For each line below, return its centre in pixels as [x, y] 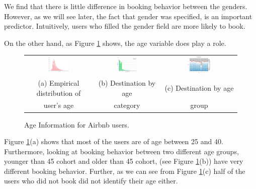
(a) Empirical [59, 82]
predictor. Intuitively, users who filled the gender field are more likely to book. [125, 26]
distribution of [59, 92]
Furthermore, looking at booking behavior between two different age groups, [121, 151]
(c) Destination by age [199, 87]
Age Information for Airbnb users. [77, 124]
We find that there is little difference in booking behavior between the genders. [126, 6]
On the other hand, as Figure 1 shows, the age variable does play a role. [115, 43]
